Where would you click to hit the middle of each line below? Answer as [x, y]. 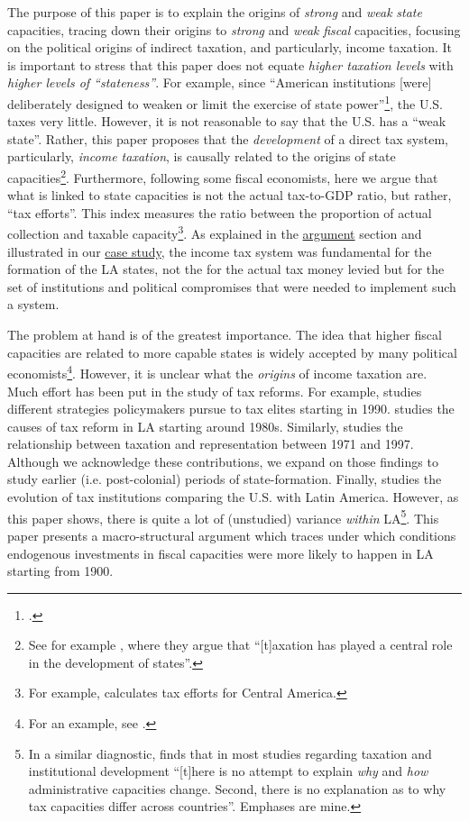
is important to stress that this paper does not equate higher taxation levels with [230, 64]
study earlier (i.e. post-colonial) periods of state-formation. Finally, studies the [225, 479]
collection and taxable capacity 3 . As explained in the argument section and [215, 233]
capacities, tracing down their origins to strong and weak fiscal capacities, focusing [234, 29]
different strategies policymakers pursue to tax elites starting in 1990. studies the [231, 409]
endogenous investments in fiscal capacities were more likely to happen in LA [221, 553]
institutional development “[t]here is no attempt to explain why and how [228, 771]
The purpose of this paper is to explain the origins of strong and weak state [215, 12]
